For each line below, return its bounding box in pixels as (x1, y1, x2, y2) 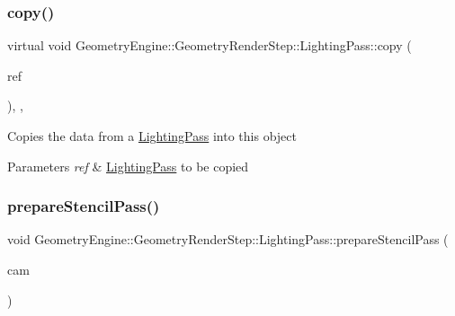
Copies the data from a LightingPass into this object (7, 127, 297, 145)
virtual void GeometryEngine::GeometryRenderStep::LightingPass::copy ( (7, 36, 412, 55)
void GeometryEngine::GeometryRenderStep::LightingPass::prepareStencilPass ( (7, 230, 449, 249)
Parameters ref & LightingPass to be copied (7, 156, 249, 175)
